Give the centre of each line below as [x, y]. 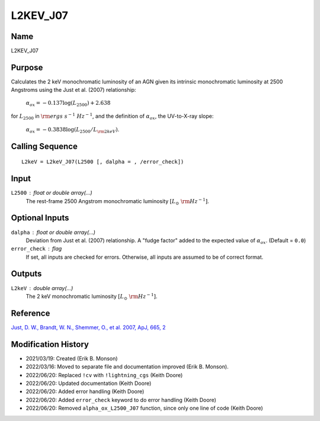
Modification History [50, 344]
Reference [31, 313]
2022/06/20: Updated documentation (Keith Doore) [89, 383]
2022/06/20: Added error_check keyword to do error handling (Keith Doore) [121, 400]
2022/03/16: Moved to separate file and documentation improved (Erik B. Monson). [127, 367]
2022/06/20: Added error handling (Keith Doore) [85, 391]
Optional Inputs [40, 218]
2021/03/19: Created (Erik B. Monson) [72, 358]
